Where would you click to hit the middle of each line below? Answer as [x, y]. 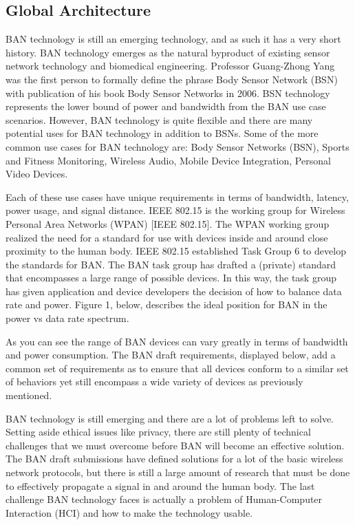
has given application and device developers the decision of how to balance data [174, 291]
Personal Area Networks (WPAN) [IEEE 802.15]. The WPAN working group [168, 223]
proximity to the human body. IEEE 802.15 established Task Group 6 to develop [176, 251]
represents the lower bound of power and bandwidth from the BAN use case [166, 106]
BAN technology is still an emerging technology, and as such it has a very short [173, 39]
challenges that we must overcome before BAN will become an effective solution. [175, 445]
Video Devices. [37, 174]
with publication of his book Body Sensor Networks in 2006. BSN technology [168, 93]
